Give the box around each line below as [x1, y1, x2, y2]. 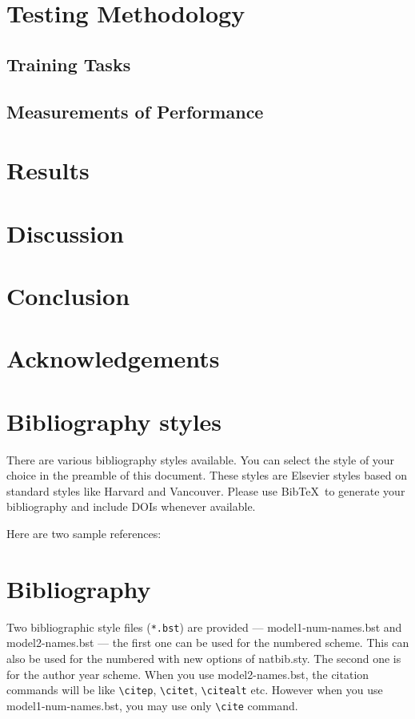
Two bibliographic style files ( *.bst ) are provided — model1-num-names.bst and [6, 618, 402, 635]
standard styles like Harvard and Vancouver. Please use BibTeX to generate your [6, 482, 405, 499]
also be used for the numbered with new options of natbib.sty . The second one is [6, 649, 401, 666]
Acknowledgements [6, 342, 220, 375]
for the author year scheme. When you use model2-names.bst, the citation [6, 665, 369, 682]
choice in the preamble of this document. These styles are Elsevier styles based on [6, 467, 407, 484]
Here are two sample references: [6, 524, 162, 541]
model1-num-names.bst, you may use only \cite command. [6, 697, 298, 713]
